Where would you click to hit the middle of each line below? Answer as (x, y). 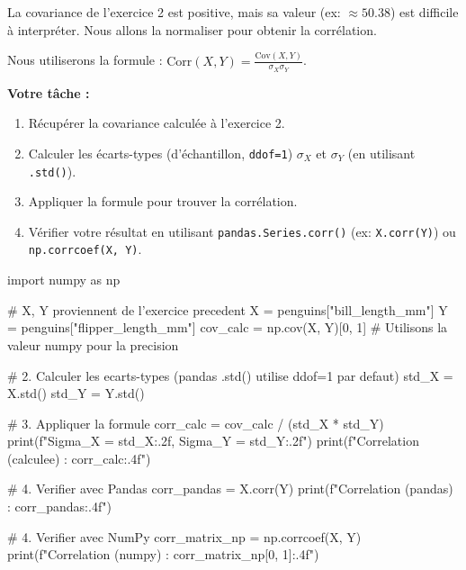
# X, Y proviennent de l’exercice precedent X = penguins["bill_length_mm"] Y (228, 309)
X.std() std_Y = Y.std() (76, 393)
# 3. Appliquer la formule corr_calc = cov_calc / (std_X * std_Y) (196, 423)
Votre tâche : (49, 92)
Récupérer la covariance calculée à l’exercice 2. (157, 123)
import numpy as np (64, 280)
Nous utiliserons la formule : (85, 60)
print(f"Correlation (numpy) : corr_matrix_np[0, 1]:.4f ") (163, 554)
